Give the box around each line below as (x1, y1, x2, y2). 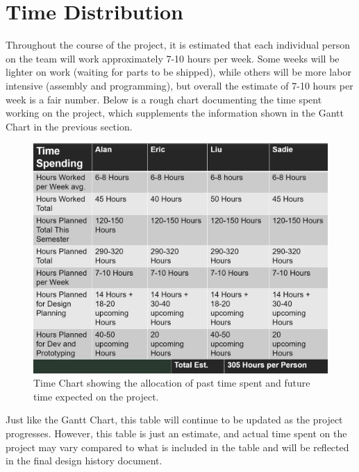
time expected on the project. (33, 389, 159, 403)
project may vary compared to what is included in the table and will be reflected (6, 439, 349, 454)
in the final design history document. (6, 453, 162, 468)
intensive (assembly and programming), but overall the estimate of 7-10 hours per (6, 78, 353, 92)
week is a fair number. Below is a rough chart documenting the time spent (6, 92, 322, 106)
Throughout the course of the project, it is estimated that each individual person (6, 37, 350, 52)
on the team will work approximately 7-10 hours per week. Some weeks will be (6, 51, 340, 65)
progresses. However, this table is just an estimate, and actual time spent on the (6, 425, 347, 440)
